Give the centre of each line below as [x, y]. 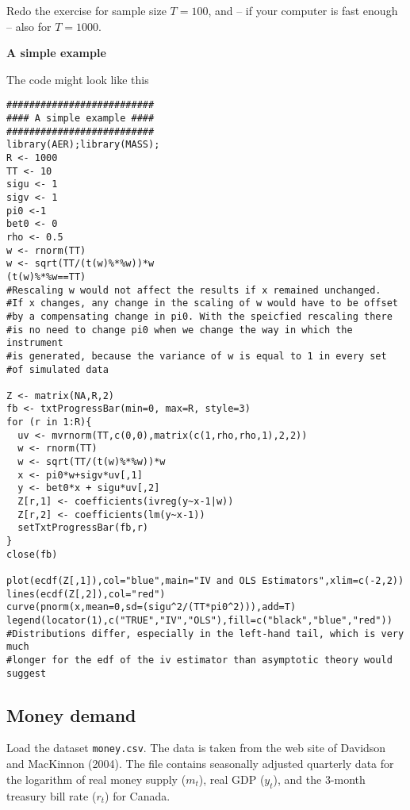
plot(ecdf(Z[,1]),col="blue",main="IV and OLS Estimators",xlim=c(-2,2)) [205, 581]
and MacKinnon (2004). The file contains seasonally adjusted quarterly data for [200, 764]
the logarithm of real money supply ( [96, 779]
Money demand [71, 714]
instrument [35, 343]
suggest [27, 673]
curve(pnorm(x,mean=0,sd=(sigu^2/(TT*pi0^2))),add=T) [151, 607]
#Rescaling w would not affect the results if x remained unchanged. [194, 290]
